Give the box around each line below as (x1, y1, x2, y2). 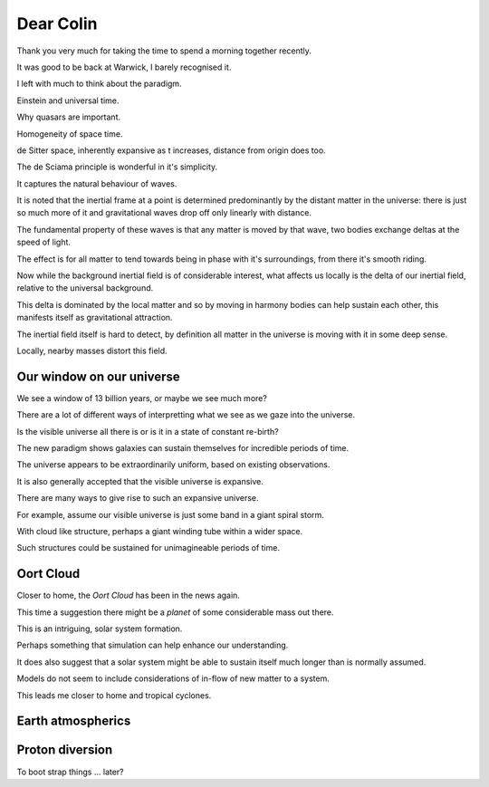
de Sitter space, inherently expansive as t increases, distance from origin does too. (16, 145, 326, 156)
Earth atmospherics (16, 714, 131, 729)
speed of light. (16, 236, 72, 248)
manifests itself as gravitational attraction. (16, 312, 173, 323)
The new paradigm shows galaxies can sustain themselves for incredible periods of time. (16, 443, 350, 454)
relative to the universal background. (16, 283, 154, 293)
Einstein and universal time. (16, 95, 120, 106)
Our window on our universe (16, 369, 180, 384)
